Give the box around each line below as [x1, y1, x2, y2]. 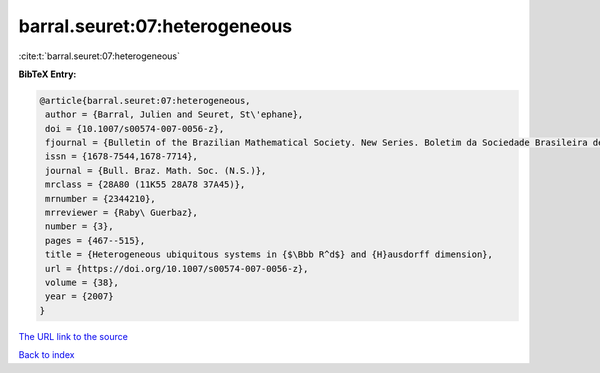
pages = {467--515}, [45, 235, 146, 246]
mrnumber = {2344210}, [45, 193, 157, 204]
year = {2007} [45, 291, 114, 302]
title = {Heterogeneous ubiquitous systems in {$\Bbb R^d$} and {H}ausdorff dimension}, [45, 249, 494, 260]
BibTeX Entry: [18, 68, 77, 80]
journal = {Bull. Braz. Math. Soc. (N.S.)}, [45, 165, 267, 176]
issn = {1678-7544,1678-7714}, [45, 151, 199, 162]
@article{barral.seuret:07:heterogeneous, [39, 95, 251, 106]
